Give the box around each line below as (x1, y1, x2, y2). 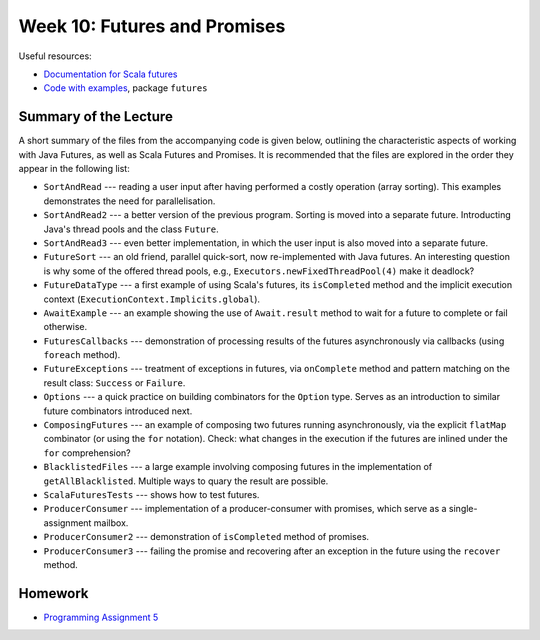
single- (448, 503, 478, 515)
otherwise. (43, 321, 88, 333)
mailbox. (93, 516, 129, 529)
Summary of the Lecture (18, 108, 174, 125)
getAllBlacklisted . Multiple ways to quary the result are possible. (43, 475, 329, 487)
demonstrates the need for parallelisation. (43, 195, 216, 207)
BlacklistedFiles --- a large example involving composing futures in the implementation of (43, 461, 433, 473)
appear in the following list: (18, 163, 130, 175)
